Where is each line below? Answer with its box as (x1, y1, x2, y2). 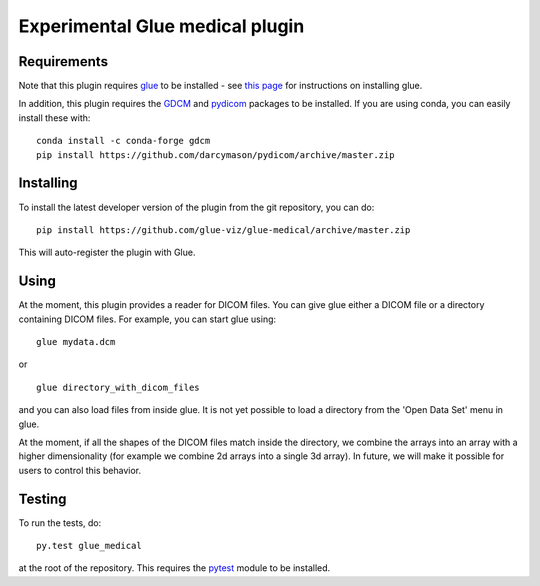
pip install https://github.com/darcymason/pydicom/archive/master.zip (36, 149, 395, 160)
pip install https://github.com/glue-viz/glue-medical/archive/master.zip (36, 224, 411, 235)
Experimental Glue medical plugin (18, 15, 305, 37)
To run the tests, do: (18, 516, 102, 529)
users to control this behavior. (18, 464, 142, 476)
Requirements (18, 53, 109, 70)
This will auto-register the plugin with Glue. (18, 246, 196, 259)
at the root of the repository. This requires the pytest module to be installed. (18, 562, 331, 574)
